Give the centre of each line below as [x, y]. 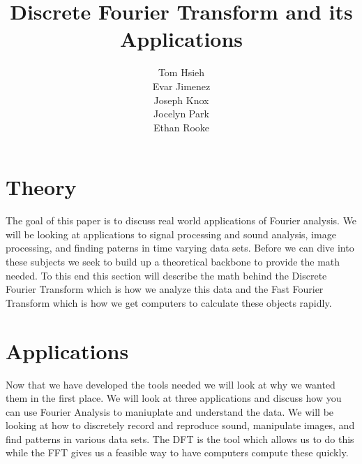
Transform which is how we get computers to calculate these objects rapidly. [169, 302]
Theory [41, 187]
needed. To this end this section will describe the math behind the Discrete [166, 275]
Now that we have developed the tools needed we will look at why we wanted [171, 384]
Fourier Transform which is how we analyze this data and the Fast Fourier [165, 289]
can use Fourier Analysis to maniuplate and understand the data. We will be [170, 411]
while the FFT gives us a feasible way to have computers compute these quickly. [177, 452]
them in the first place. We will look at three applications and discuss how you [174, 398]
